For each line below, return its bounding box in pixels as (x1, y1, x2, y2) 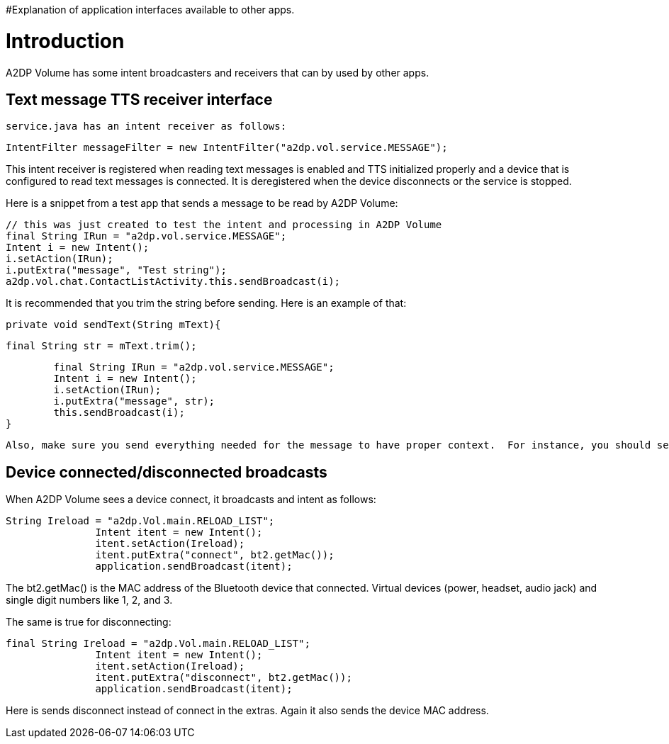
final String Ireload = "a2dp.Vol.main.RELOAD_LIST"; (6, 638, 310, 650)
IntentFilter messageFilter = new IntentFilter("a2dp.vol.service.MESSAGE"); (6, 142, 448, 154)
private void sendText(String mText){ (6, 319, 221, 331)
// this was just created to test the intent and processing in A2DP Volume (6, 219, 442, 231)
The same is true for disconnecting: (6, 616, 172, 629)
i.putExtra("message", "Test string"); (6, 264, 227, 276)
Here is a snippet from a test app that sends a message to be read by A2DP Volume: (6, 197, 398, 210)
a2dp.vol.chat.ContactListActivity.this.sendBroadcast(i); (6, 276, 341, 288)
